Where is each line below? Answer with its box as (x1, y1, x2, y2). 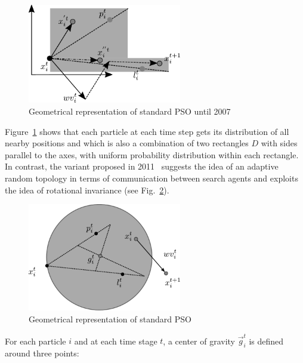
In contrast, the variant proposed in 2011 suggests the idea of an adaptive (5, 160, 279, 173)
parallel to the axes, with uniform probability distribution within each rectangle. (5, 148, 299, 161)
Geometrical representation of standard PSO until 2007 (29, 105, 231, 118)
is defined (249, 334, 284, 347)
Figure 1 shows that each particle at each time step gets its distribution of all (5, 125, 289, 137)
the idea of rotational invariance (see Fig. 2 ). (5, 183, 169, 196)
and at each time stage (74, 334, 157, 347)
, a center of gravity (163, 334, 235, 347)
